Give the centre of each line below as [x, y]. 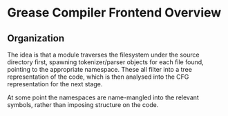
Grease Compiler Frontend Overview [114, 13]
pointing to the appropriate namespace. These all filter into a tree [99, 69]
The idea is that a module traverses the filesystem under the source [103, 55]
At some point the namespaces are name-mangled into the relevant [103, 97]
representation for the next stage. [55, 84]
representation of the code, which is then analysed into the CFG [98, 77]
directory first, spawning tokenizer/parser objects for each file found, [105, 62]
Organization [36, 38]
